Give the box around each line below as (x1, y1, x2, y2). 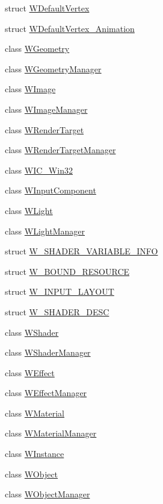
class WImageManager (5, 102, 88, 115)
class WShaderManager (5, 346, 91, 359)
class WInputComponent (5, 184, 96, 197)
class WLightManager (5, 224, 85, 237)
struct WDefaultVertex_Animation (5, 22, 135, 34)
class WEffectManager (5, 386, 87, 399)
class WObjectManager (5, 488, 90, 500)
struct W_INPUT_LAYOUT (5, 285, 114, 298)
